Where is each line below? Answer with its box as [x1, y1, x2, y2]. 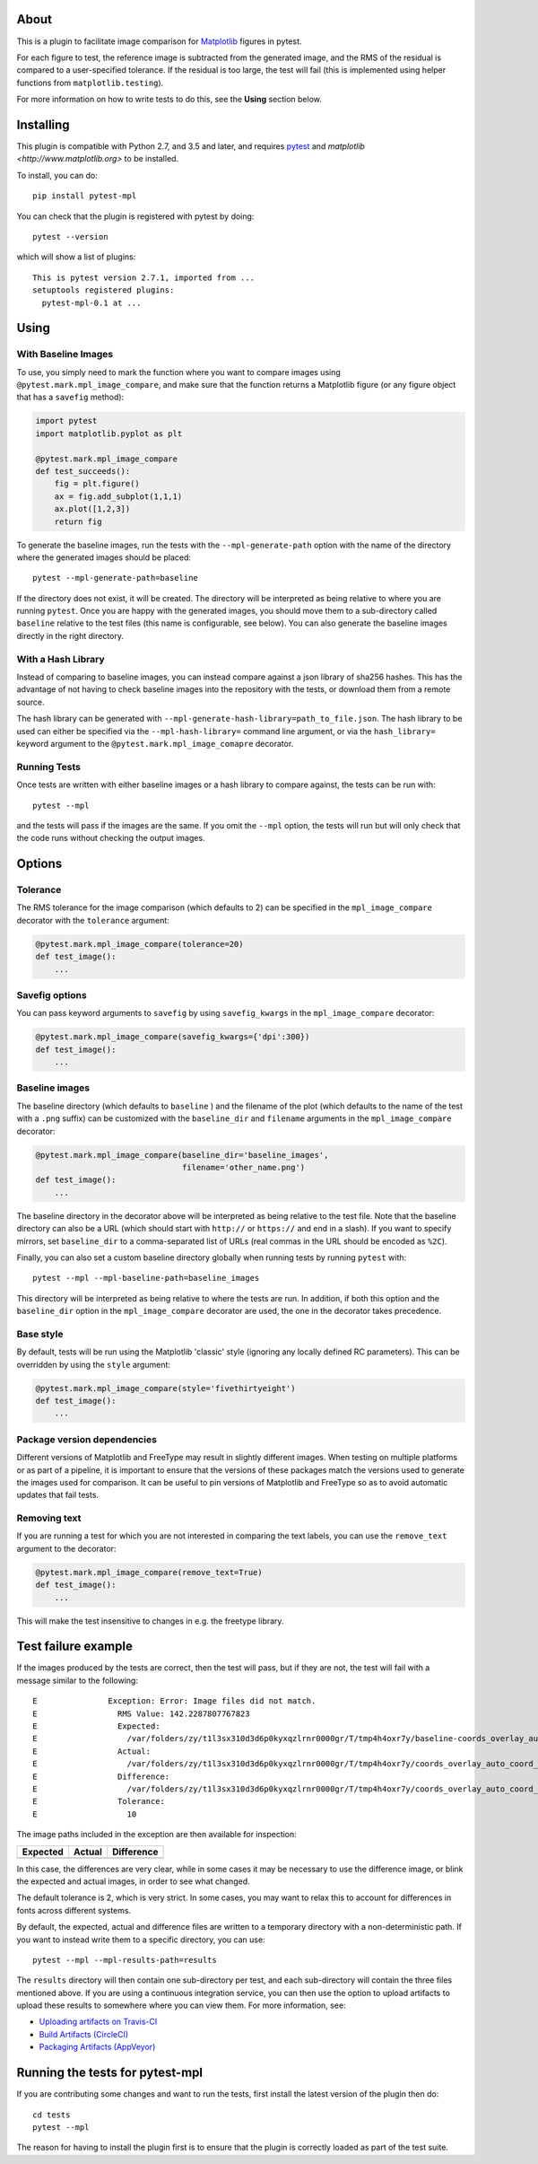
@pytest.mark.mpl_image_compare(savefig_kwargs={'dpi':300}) [35, 1032, 310, 1042]
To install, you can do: [16, 170, 98, 180]
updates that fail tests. [16, 1490, 99, 1501]
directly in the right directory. [16, 630, 125, 641]
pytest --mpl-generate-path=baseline [32, 573, 199, 583]
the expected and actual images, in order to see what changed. [16, 1876, 250, 1887]
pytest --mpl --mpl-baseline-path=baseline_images [32, 1273, 260, 1284]
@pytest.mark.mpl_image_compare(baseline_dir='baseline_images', [35, 1150, 329, 1160]
